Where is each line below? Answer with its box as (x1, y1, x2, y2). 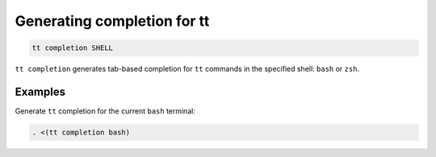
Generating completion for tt (15, 12, 210, 30)
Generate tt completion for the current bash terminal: (15, 106, 195, 116)
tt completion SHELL (31, 43, 113, 52)
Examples (15, 85, 66, 98)
